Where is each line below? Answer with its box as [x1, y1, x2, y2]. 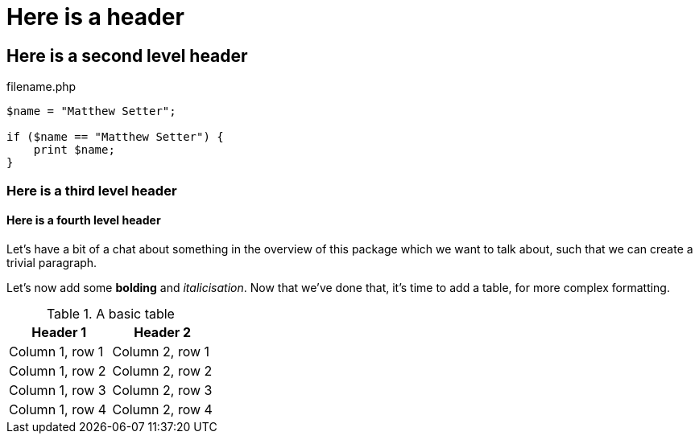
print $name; [33, 143, 115, 157]
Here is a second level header [6, 45, 248, 66]
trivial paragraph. [6, 255, 97, 269]
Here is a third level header [6, 182, 177, 199]
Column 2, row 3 [112, 381, 213, 398]
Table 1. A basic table [46, 305, 175, 322]
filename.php [6, 80, 77, 94]
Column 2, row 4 [112, 401, 213, 417]
